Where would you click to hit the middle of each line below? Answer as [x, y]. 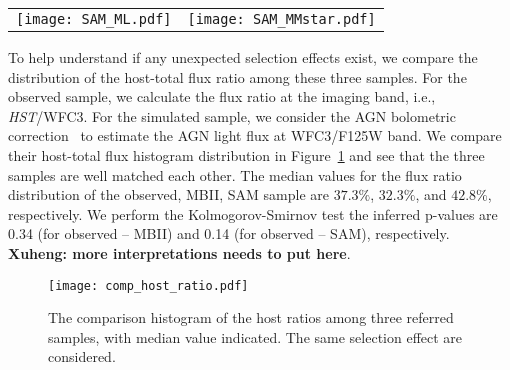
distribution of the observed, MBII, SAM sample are [169, 194]
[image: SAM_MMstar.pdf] [281, 19]
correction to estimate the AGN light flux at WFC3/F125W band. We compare [255, 135]
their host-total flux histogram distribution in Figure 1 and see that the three [246, 154]
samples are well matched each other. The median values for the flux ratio [235, 174]
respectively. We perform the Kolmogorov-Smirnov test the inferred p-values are [253, 213]
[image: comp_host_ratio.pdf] [148, 285]
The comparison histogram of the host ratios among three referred [251, 317]
